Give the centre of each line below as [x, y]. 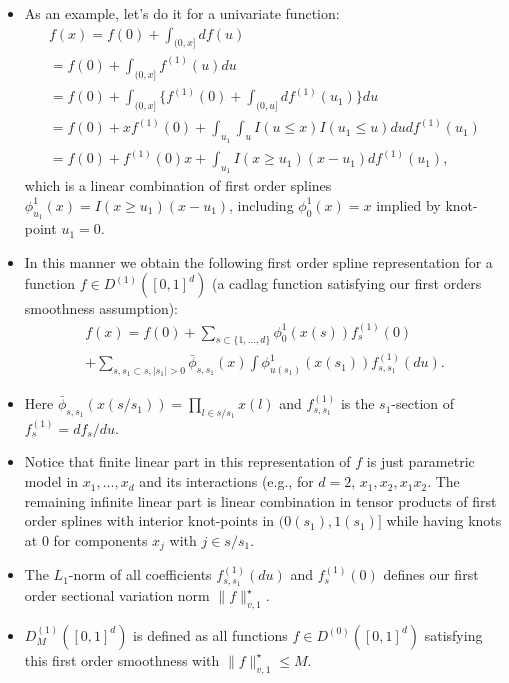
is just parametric [420, 461]
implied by [408, 204]
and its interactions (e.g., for [226, 481]
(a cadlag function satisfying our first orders [346, 283]
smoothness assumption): [101, 308]
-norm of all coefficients [140, 574]
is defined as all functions [210, 634]
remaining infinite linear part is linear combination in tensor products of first [260, 500]
